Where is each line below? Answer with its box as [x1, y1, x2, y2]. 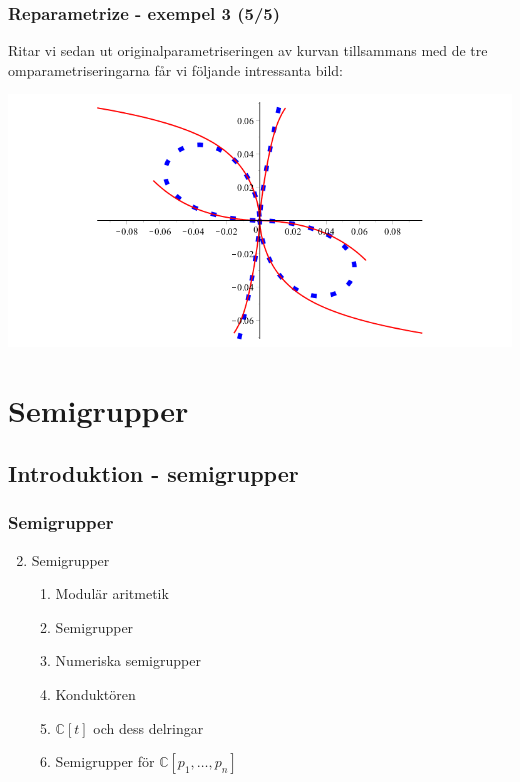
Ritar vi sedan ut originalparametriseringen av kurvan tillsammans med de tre [8, 40, 488, 61]
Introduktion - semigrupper [8, 458, 299, 489]
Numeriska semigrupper [55, 650, 201, 671]
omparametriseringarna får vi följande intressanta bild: [8, 59, 343, 80]
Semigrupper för [55, 751, 155, 772]
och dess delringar [93, 717, 204, 738]
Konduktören [55, 684, 136, 705]
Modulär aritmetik [55, 583, 169, 604]
